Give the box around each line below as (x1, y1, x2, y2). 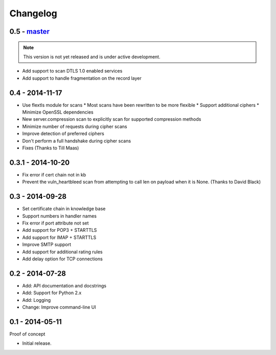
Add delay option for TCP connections (22, 256, 103, 262)
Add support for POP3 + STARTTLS (22, 227, 97, 233)
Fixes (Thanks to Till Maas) (22, 145, 79, 151)
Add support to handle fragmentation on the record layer (22, 75, 142, 81)
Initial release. (22, 340, 52, 346)
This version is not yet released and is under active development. (23, 54, 160, 60)
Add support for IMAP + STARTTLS (22, 234, 97, 240)
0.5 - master (9, 27, 50, 36)
